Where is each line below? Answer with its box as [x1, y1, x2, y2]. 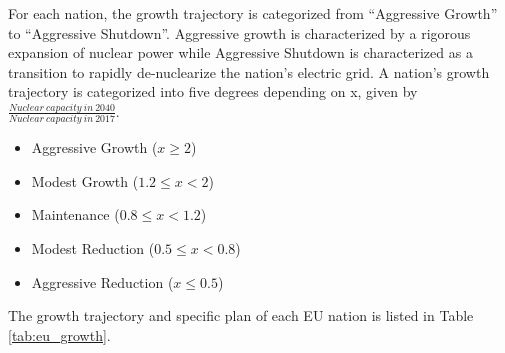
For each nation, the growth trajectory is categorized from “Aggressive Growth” [8, 3, 498, 23]
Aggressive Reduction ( [31, 271, 174, 292]
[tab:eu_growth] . [8, 324, 111, 345]
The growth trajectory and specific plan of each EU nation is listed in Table [8, 305, 474, 326]
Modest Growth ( [31, 170, 139, 191]
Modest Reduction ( [31, 238, 155, 259]
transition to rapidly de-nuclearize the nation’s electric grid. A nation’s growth [8, 61, 490, 82]
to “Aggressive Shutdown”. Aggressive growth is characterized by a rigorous [8, 22, 471, 43]
